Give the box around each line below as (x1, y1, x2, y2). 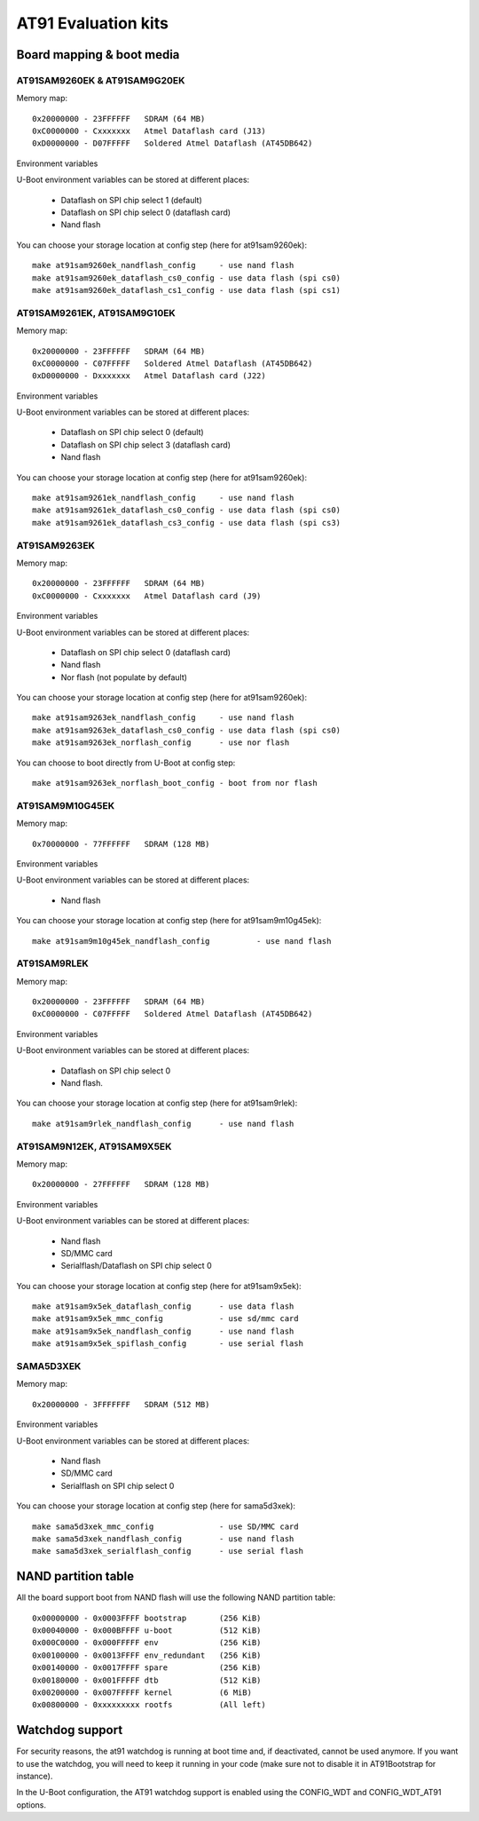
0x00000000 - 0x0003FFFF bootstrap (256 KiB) (32, 1612, 262, 1623)
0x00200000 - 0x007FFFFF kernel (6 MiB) (32, 1687, 253, 1698)
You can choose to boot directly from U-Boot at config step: (16, 757, 236, 768)
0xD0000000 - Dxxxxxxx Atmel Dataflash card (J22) (32, 371, 266, 381)
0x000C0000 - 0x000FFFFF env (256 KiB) (32, 1638, 262, 1648)
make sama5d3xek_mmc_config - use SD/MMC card (32, 1521, 299, 1532)
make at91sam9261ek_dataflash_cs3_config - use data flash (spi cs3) (32, 518, 342, 527)
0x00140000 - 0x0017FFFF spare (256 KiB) (32, 1663, 262, 1673)
